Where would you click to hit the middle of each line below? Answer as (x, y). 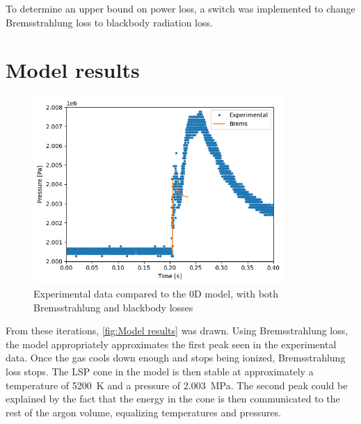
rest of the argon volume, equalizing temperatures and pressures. (144, 412)
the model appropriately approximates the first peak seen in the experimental (171, 344)
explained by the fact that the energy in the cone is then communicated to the (173, 399)
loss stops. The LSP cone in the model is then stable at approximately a (160, 371)
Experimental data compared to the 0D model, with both (156, 293)
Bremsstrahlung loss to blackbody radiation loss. (109, 22)
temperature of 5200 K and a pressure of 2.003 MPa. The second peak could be (177, 385)
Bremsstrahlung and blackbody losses (113, 307)
